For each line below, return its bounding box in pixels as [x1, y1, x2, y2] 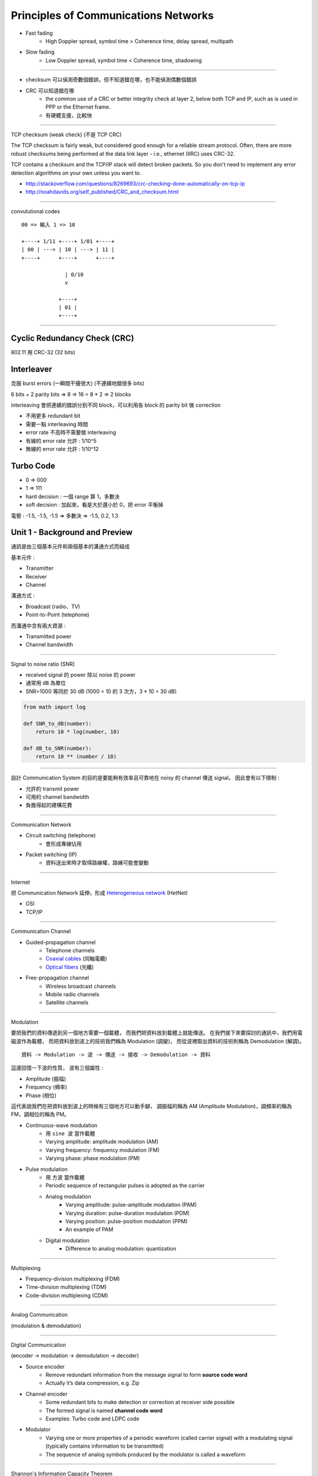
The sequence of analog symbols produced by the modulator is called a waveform [45, 1451, 246, 1458]
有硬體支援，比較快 [45, 112, 92, 119]
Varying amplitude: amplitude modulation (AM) [45, 1138, 159, 1145]
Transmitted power [25, 632, 72, 640]
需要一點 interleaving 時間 [25, 420, 88, 427]
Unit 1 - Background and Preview [11, 527, 132, 537]
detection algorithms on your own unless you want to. [11, 169, 141, 177]
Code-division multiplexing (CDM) [25, 1292, 108, 1299]
